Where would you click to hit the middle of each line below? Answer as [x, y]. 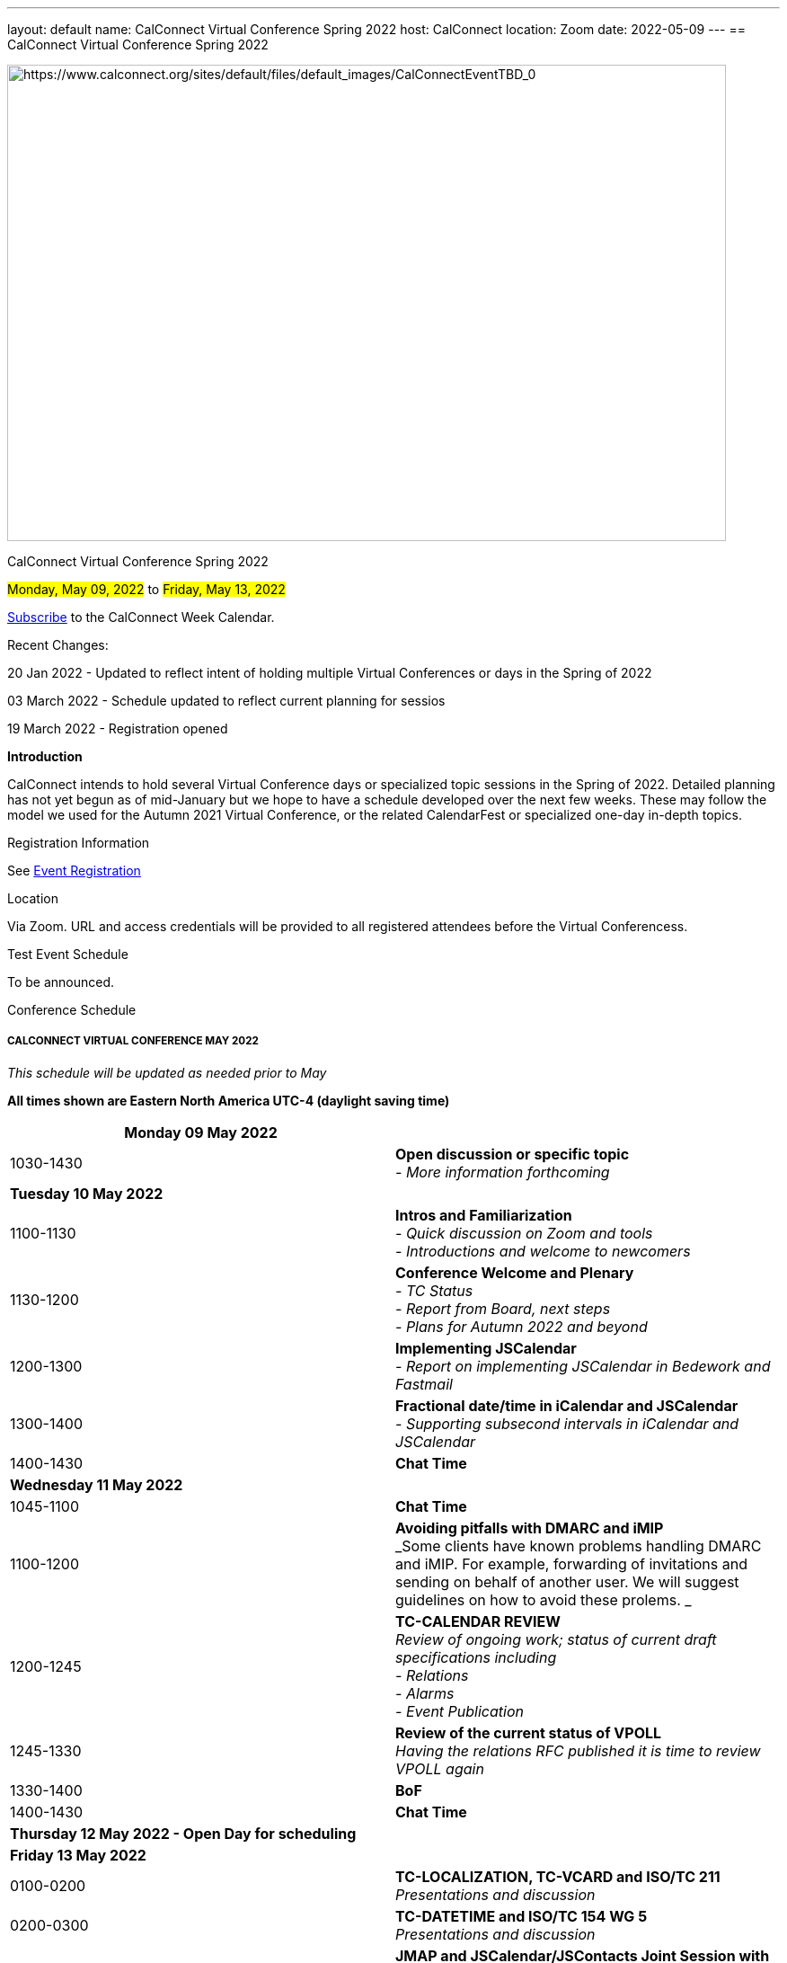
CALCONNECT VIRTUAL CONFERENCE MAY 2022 [133, 1041]
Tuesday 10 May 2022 [87, 1193]
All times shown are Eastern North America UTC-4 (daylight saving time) [229, 1100]
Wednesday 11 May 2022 [97, 1484]
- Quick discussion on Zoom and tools [524, 1233]
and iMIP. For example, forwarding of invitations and [571, 1563]
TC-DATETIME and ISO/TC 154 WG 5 [522, 1916]
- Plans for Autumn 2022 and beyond [522, 1326]
